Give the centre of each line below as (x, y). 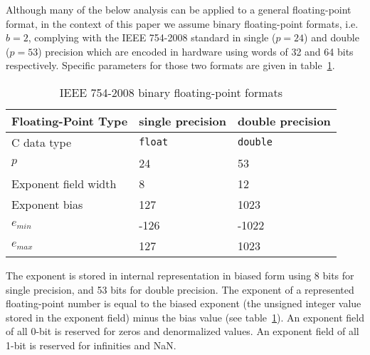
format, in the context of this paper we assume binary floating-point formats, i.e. (182, 23)
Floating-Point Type (70, 120)
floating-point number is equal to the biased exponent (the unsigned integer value (184, 303)
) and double (332, 37)
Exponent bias (47, 204)
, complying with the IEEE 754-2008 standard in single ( (152, 37)
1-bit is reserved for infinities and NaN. (91, 345)
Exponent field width (64, 183)
